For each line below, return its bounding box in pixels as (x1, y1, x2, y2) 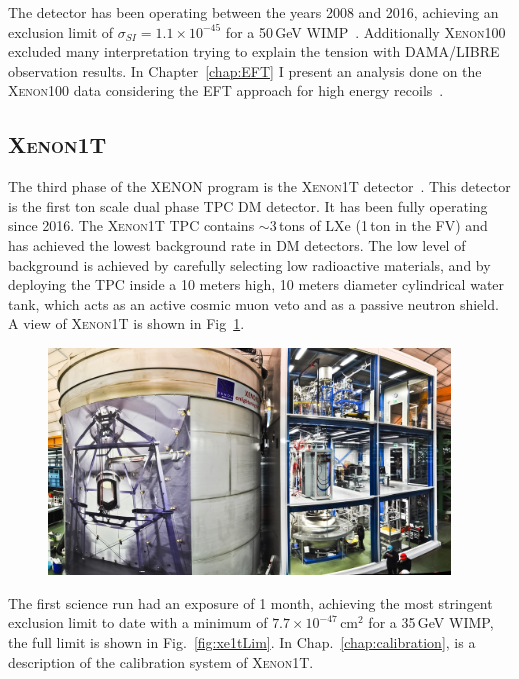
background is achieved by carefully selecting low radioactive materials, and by (8, 254, 491, 275)
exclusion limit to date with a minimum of (8, 612, 268, 633)
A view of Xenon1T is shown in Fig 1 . (8, 313, 245, 334)
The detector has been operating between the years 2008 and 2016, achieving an (8, 2, 499, 22)
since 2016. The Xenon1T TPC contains (8, 215, 255, 236)
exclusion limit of (8, 21, 114, 42)
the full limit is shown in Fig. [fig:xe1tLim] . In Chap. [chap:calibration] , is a (8, 632, 476, 653)
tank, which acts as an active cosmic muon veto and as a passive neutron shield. (8, 293, 499, 314)
